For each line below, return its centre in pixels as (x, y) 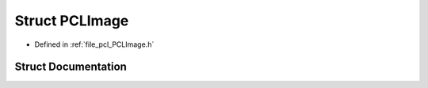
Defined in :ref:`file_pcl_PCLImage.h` (94, 44)
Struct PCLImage (72, 21)
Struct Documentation (71, 67)
